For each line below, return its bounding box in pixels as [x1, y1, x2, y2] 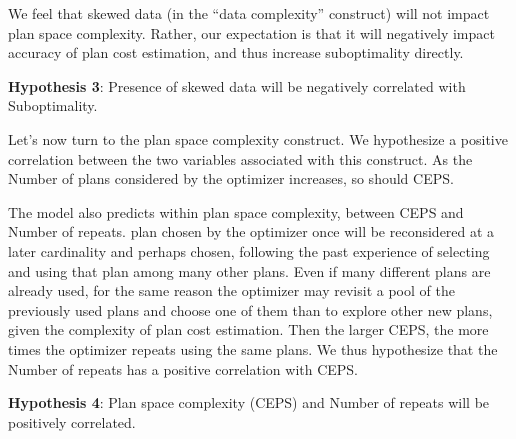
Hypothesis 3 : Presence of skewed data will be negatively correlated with [8, 75, 466, 96]
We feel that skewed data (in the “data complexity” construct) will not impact [8, 3, 490, 23]
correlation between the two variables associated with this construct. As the [8, 148, 473, 169]
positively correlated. [8, 411, 136, 432]
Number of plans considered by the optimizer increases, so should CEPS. [8, 168, 454, 189]
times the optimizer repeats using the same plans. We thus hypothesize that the [8, 338, 498, 359]
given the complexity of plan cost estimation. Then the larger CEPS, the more [8, 319, 489, 340]
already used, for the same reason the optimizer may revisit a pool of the [8, 280, 455, 301]
